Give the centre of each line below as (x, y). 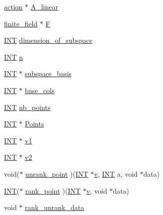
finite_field (21, 23)
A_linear (44, 6)
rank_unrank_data (55, 207)
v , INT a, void (116, 173)
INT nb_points (27, 107)
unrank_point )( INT (57, 173)
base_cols (40, 90)
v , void (97, 190)
